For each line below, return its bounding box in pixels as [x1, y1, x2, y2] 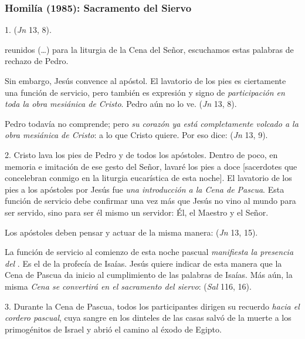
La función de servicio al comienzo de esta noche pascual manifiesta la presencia [5, 246, 294, 258]
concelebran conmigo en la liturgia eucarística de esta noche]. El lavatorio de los [5, 172, 292, 184]
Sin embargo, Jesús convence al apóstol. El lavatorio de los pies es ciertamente [5, 75, 286, 86]
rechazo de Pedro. [5, 55, 69, 67]
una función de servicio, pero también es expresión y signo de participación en [5, 86, 285, 98]
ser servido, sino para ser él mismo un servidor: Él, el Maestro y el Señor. [5, 206, 269, 218]
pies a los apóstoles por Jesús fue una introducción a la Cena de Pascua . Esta [5, 183, 284, 195]
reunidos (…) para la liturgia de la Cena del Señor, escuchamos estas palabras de [5, 43, 294, 55]
